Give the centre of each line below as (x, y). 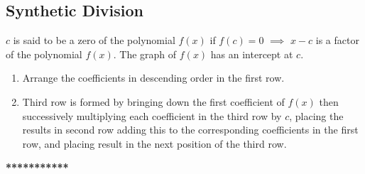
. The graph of (145, 54)
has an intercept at (252, 54)
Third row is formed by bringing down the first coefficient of (153, 101)
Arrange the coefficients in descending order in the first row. (153, 78)
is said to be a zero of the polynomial (94, 40)
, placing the (316, 115)
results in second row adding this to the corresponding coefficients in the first (190, 130)
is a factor (337, 40)
